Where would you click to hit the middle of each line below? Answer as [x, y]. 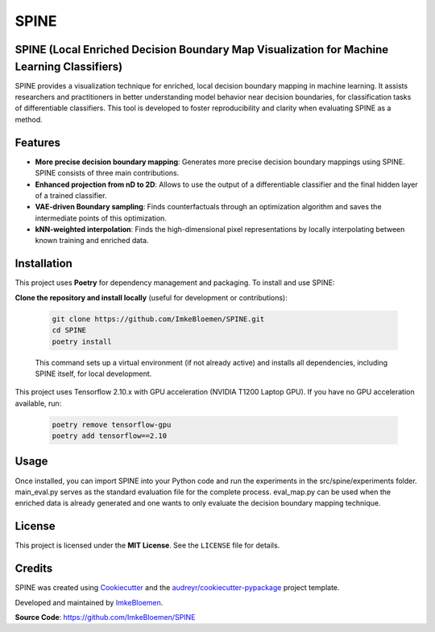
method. [29, 119]
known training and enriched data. [92, 241]
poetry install [82, 341]
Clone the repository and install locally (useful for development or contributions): [151, 297]
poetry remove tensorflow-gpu [112, 424]
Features [37, 142]
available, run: [38, 403]
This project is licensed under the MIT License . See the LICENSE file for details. [147, 545]
